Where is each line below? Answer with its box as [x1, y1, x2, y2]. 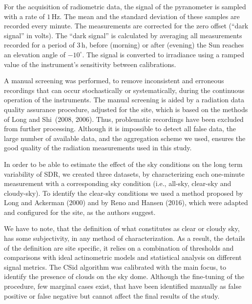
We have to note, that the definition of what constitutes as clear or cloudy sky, [4, 223, 240, 234]
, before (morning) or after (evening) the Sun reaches [85, 40, 244, 50]
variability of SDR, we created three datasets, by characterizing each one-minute [4, 168, 245, 179]
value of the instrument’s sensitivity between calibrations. [4, 59, 176, 69]
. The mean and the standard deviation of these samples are [60, 11, 240, 21]
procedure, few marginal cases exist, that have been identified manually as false [4, 281, 242, 291]
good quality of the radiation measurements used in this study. [4, 142, 192, 153]
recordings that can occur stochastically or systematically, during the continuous [4, 85, 245, 95]
